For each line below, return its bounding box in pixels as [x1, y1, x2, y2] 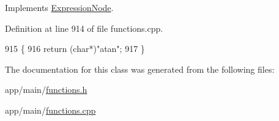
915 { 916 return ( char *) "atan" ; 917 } [5, 42, 145, 55]
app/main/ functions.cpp [5, 103, 96, 116]
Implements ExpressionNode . [5, 1, 114, 13]
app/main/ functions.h [5, 83, 87, 96]
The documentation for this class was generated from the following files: [5, 62, 275, 75]
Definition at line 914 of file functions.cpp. [5, 21, 163, 34]
